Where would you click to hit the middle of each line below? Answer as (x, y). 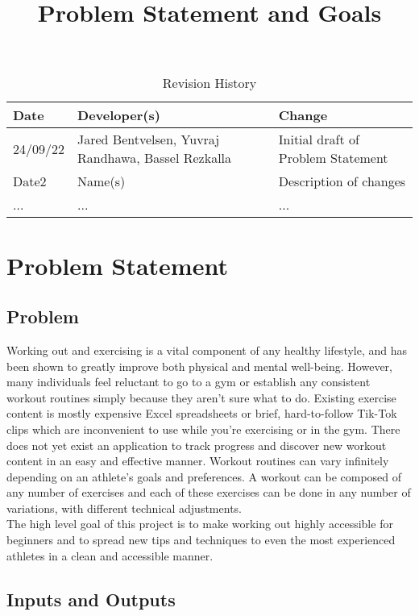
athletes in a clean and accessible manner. (110, 555)
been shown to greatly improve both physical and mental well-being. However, (199, 366)
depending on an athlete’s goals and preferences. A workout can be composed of (204, 476)
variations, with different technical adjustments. (124, 508)
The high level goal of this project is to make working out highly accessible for (200, 524)
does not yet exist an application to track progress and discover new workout (197, 445)
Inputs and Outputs (91, 599)
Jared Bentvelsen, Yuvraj (149, 139)
